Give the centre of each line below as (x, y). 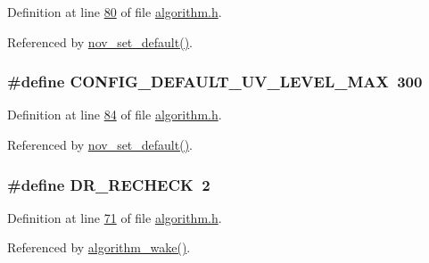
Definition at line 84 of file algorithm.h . (115, 115)
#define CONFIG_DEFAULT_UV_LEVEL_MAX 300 (215, 82)
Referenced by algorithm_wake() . (99, 247)
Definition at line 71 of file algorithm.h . (115, 217)
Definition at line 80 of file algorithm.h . (115, 12)
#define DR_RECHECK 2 (109, 184)
